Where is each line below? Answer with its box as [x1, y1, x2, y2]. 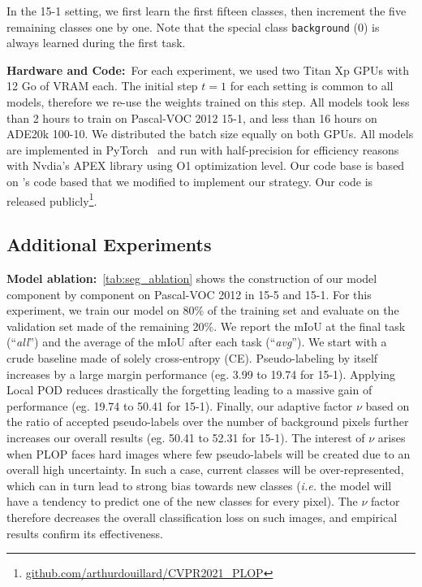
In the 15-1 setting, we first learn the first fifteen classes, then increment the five [6, 2, 407, 19]
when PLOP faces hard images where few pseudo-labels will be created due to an [6, 445, 411, 462]
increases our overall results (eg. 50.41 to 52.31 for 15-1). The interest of [6, 428, 365, 446]
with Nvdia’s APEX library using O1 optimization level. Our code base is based [6, 157, 405, 174]
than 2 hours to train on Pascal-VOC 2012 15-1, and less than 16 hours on [6, 109, 377, 126]
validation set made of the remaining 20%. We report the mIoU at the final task [6, 317, 406, 334]
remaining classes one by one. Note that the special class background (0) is [6, 18, 380, 35]
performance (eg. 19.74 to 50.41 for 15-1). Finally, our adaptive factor [6, 397, 353, 414]
